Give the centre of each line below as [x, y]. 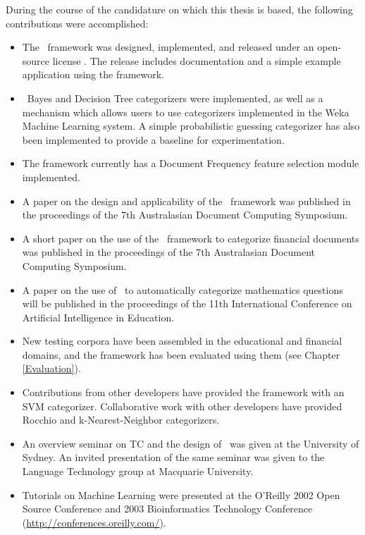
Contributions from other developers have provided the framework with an [183, 392]
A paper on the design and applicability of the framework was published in [186, 201]
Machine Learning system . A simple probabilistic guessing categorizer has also [191, 126]
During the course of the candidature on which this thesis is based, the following [179, 9]
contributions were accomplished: [77, 23]
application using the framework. [93, 74]
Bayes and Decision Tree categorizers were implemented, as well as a [175, 98]
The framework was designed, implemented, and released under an [168, 47]
